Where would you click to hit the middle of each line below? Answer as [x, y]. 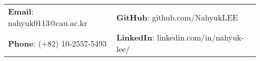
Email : [21, 11]
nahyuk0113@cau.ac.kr [48, 23]
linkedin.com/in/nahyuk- [200, 37]
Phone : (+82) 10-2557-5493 [57, 43]
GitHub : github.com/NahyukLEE [177, 17]
